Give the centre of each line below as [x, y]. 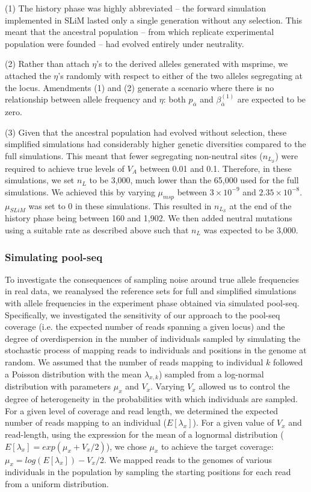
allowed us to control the [244, 386]
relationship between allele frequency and [81, 99]
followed [288, 362]
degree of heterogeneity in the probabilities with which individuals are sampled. [151, 399]
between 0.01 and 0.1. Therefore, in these [216, 168]
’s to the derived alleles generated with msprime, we [192, 64]
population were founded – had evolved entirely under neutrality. [125, 43]
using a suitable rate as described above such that [97, 230]
